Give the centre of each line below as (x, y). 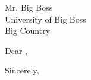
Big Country (28, 31)
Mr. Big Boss (29, 7)
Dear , (16, 50)
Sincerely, (22, 70)
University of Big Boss (45, 19)
